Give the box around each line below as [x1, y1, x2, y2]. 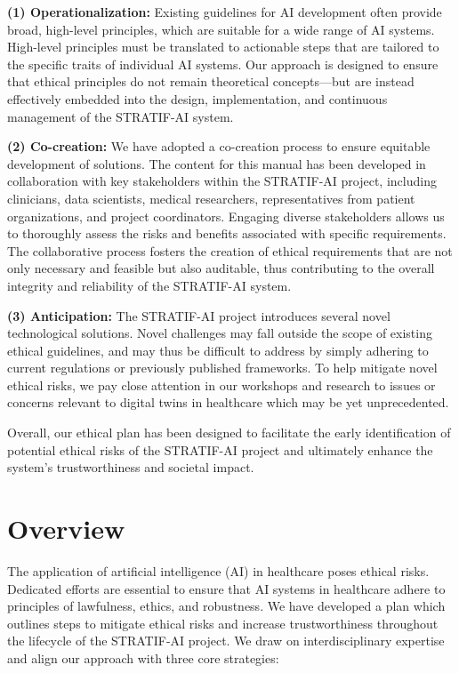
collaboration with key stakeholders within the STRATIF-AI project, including [7, 172, 437, 190]
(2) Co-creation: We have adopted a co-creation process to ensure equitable [7, 137, 431, 156]
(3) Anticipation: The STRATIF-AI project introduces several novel [7, 306, 391, 324]
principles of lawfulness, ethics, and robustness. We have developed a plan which [7, 597, 446, 615]
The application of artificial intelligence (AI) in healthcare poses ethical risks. [7, 561, 430, 580]
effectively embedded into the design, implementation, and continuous [7, 89, 388, 108]
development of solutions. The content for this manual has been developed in [7, 154, 426, 172]
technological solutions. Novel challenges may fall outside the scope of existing [7, 324, 432, 342]
